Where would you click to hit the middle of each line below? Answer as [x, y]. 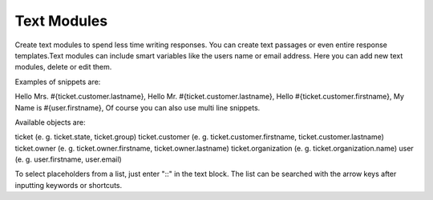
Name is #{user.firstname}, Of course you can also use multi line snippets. [138, 107]
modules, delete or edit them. [63, 67]
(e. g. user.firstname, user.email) [68, 159]
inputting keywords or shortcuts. [69, 185]
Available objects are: [50, 122]
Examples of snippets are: [58, 82]
